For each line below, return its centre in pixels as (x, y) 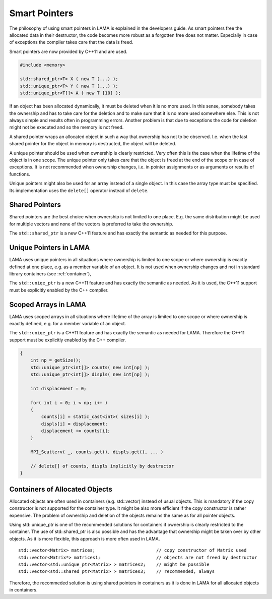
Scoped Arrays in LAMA (48, 304)
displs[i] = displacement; (74, 424)
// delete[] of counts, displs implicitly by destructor (102, 466)
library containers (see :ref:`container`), (50, 274)
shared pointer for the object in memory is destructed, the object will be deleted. (93, 144)
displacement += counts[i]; (76, 431)
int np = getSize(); (56, 360)
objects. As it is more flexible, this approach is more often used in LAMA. (85, 538)
